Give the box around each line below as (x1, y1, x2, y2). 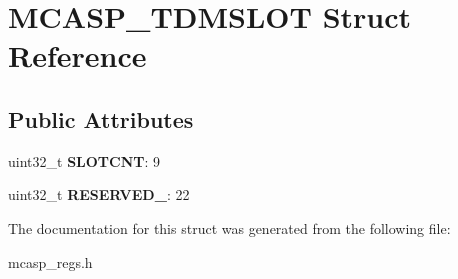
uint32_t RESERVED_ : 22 (8, 184, 190, 205)
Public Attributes (8, 103, 194, 134)
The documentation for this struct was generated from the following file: (8, 217, 451, 238)
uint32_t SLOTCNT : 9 (8, 150, 161, 171)
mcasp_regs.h (8, 251, 93, 272)
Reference (8, 35, 147, 76)
